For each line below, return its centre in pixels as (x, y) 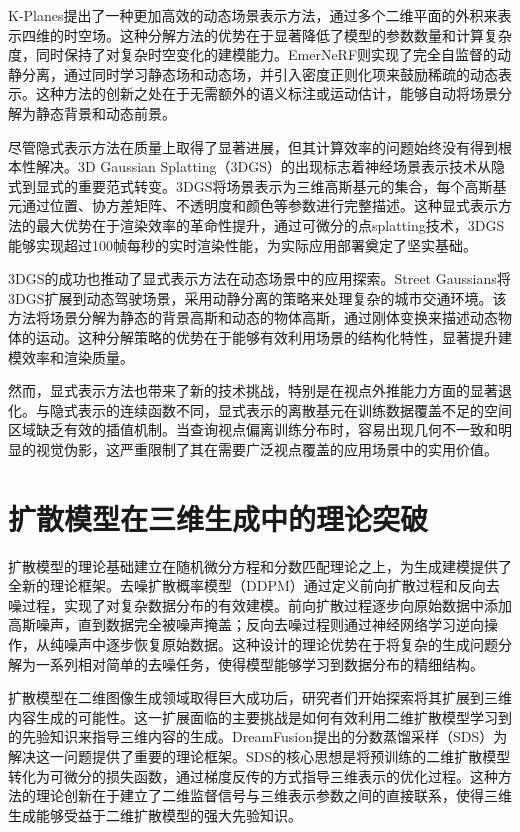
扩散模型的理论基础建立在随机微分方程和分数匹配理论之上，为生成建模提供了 (260, 565)
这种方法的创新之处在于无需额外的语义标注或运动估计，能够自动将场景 (266, 93)
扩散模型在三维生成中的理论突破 (218, 517)
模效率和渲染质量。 (71, 356)
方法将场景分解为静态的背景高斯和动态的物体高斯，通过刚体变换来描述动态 (253, 317)
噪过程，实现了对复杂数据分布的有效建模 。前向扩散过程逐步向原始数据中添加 (260, 604)
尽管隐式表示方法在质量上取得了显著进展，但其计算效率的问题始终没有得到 (253, 146)
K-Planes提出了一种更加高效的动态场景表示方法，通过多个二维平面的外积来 (253, 15)
